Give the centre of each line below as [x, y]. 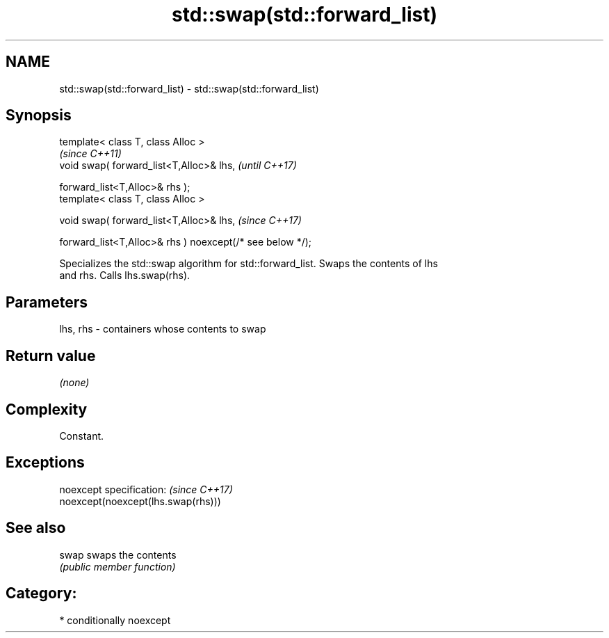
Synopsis [39, 115]
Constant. [82, 436]
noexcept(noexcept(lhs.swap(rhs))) [140, 501]
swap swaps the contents [118, 555]
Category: [41, 593]
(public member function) [117, 566]
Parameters [47, 302]
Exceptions [45, 463]
